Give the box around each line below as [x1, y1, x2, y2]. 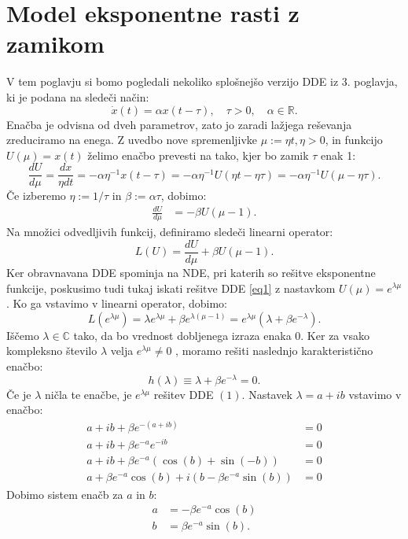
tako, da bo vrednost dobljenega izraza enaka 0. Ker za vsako [73, 327, 369, 343]
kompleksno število [6, 342, 97, 359]
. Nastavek [241, 386, 292, 402]
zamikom [6, 28, 105, 60]
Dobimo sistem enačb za [6, 485, 123, 502]
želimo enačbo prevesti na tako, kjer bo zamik [87, 146, 309, 163]
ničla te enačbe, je [44, 386, 132, 402]
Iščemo [6, 327, 39, 343]
